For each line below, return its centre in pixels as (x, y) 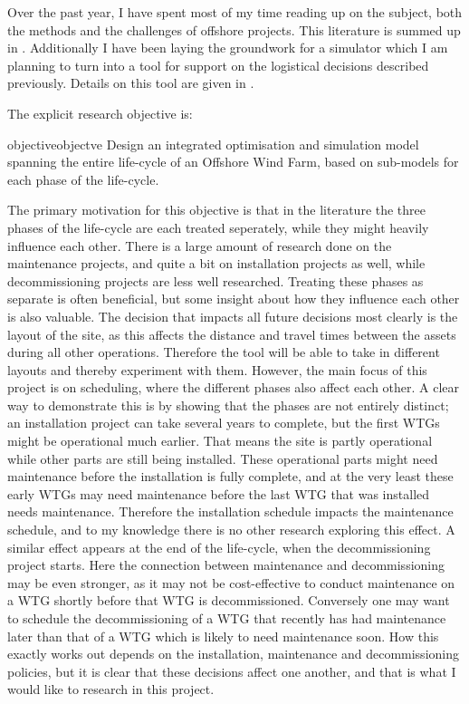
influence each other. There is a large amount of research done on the (200, 245)
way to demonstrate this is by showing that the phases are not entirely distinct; (228, 405)
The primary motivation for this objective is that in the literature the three (217, 210)
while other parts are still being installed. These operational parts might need (223, 458)
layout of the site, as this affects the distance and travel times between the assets (232, 334)
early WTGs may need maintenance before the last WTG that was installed (219, 493)
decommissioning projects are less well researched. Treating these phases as (215, 280)
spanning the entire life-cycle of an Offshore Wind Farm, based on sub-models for (233, 162)
